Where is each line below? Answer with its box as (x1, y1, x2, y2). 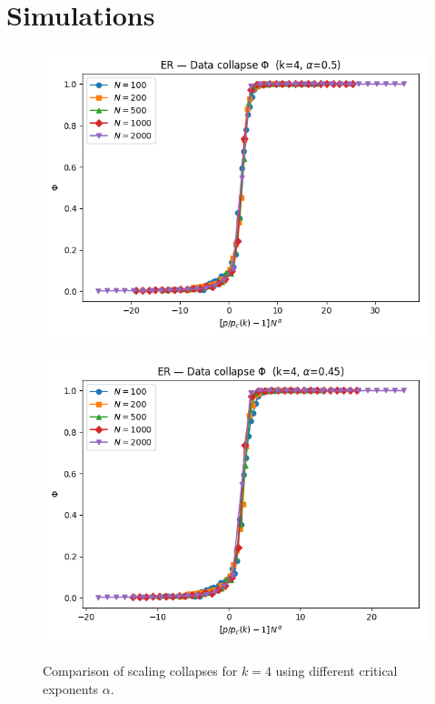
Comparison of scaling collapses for (43, 661, 238, 680)
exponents (43, 679, 99, 698)
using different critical (275, 661, 398, 680)
